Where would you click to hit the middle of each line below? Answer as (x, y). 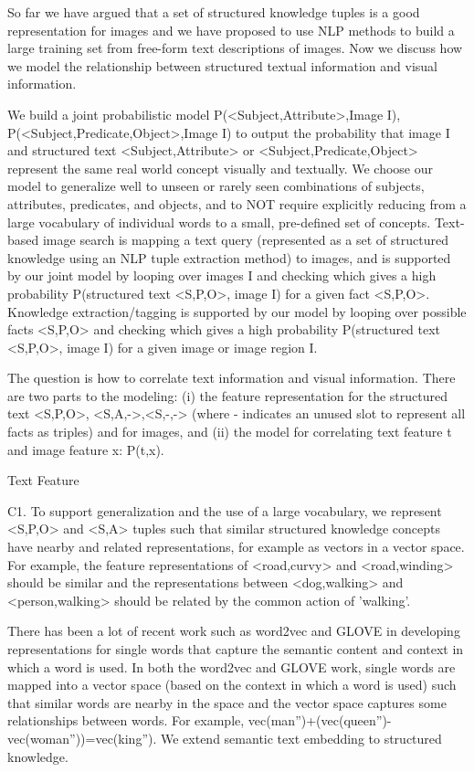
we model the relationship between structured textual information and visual (222, 65)
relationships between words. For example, (126, 720)
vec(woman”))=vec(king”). (82, 738)
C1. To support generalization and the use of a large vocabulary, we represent (225, 510)
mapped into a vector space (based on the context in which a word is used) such (232, 685)
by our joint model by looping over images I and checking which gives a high (222, 275)
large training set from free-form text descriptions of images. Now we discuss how (235, 48)
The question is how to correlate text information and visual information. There (232, 378)
